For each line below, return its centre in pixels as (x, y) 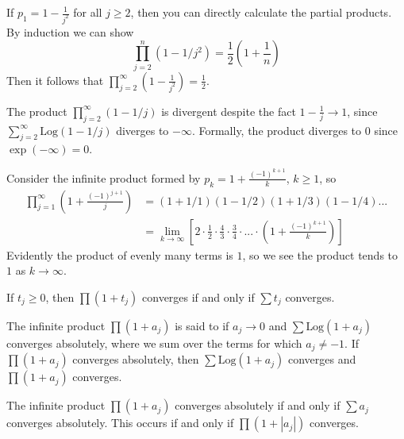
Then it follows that (55, 80)
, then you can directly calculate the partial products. (261, 12)
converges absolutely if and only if (258, 405)
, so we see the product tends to (320, 254)
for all (88, 12)
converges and (322, 359)
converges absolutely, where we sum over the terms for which (154, 343)
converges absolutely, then (136, 359)
